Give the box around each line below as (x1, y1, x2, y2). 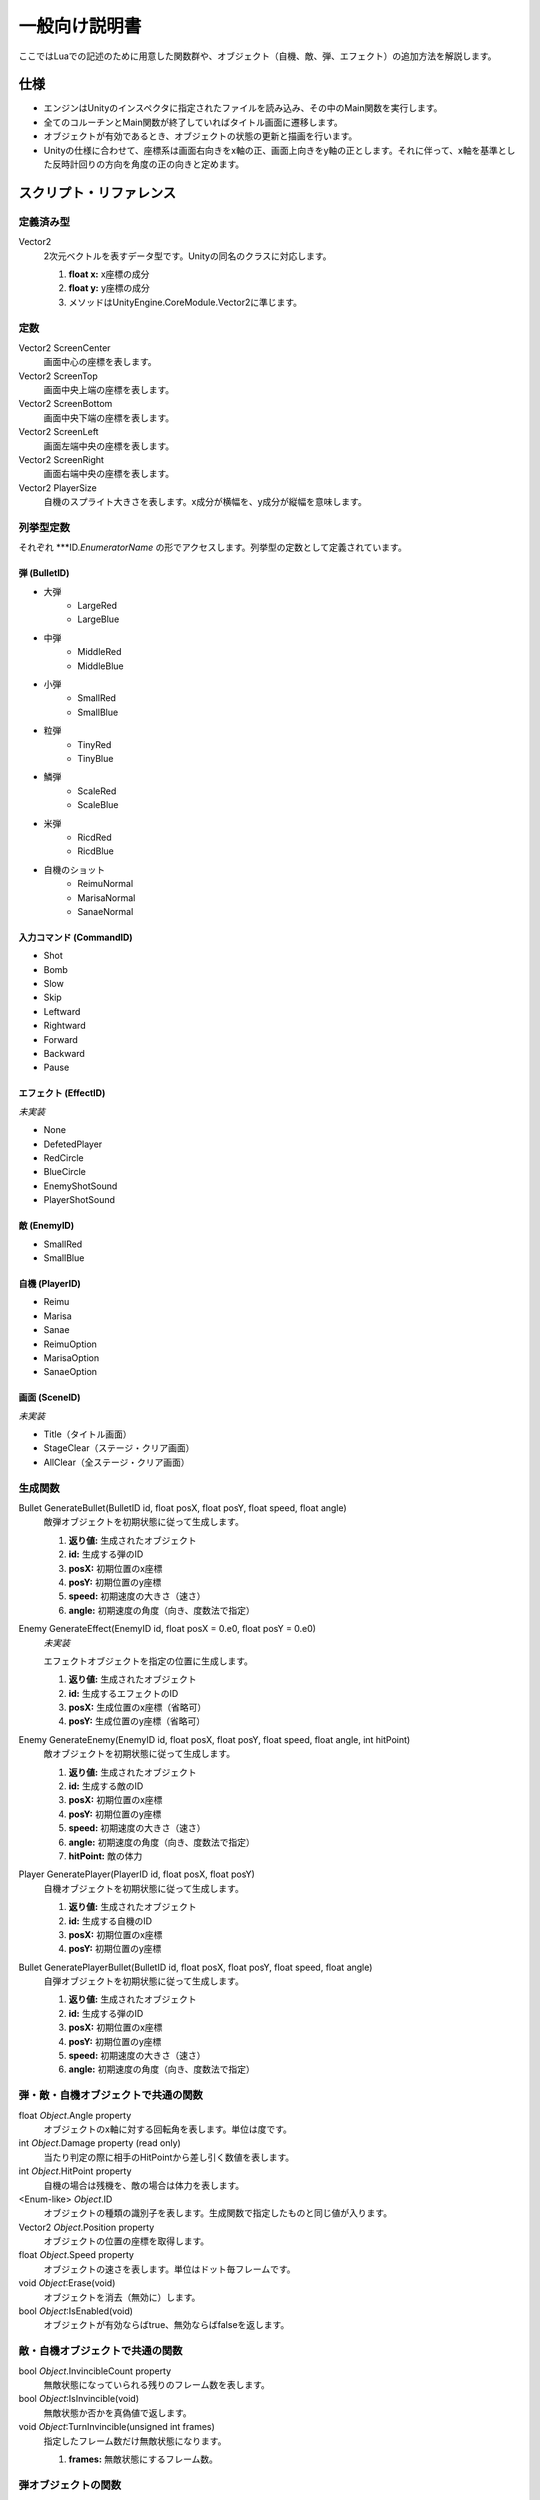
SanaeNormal (77, 905, 134, 917)
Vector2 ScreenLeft (18, 426, 99, 438)
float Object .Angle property (18, 2109, 132, 2121)
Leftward (43, 1005, 81, 1017)
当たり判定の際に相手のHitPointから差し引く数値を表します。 (43, 2151, 295, 2163)
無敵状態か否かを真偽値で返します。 (43, 2406, 192, 2419)
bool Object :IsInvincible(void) (18, 2393, 140, 2405)
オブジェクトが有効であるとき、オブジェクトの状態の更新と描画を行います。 (43, 130, 358, 142)
